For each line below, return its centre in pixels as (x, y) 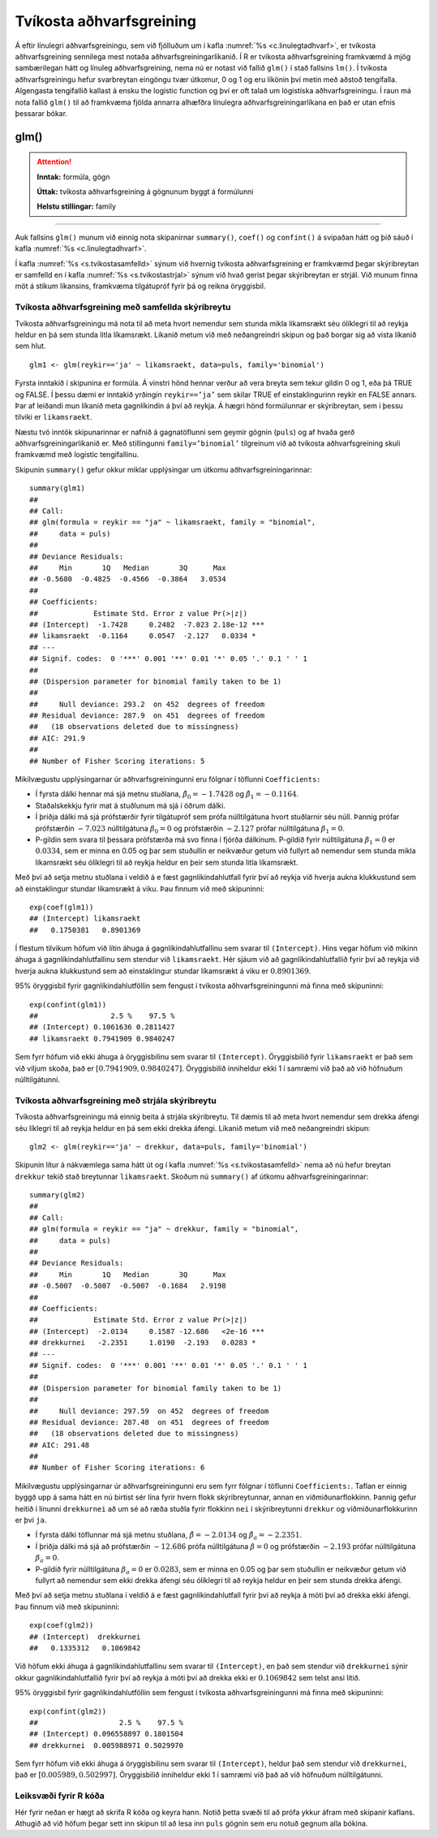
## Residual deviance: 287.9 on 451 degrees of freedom (147, 716)
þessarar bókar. (41, 113)
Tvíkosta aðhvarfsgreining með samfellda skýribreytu (123, 307)
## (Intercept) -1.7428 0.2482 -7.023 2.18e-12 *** (147, 624)
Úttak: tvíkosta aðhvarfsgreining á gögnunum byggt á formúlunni (145, 192)
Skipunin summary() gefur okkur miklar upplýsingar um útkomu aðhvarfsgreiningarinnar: (163, 469)
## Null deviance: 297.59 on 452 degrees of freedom (149, 1411)
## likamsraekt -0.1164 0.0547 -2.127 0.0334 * (143, 636)
